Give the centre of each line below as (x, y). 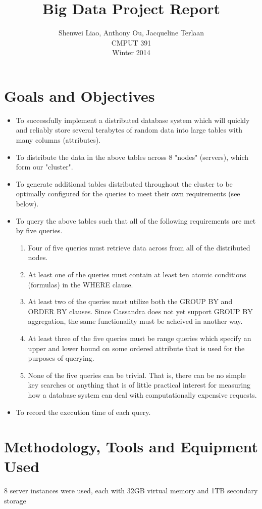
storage (15, 500)
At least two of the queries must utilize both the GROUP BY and (130, 301)
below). (27, 203)
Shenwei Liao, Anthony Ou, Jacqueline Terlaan (131, 33)
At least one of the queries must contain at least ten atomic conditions (137, 274)
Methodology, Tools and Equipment (131, 447)
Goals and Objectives (80, 95)
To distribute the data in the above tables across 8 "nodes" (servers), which (132, 157)
